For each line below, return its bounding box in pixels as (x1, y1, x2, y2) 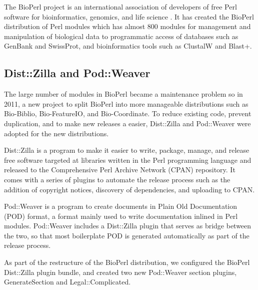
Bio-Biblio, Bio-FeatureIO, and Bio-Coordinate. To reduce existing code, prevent (4, 108, 251, 119)
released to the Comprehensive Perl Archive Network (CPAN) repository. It (4, 164, 235, 175)
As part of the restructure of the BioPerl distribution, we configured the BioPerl (4, 257, 250, 267)
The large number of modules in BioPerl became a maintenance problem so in (4, 89, 243, 99)
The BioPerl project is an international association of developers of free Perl (4, 2, 237, 12)
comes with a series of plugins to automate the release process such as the (4, 174, 230, 184)
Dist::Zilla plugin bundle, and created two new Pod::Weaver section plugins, (4, 266, 237, 277)
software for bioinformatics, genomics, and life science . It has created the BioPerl (4, 11, 254, 22)
